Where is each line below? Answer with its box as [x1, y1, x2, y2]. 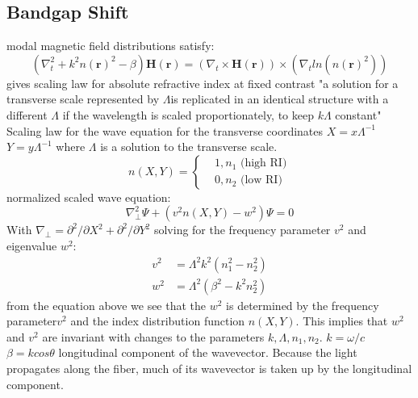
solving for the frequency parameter [153, 221, 331, 238]
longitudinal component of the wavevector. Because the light [58, 344, 357, 361]
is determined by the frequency [226, 296, 379, 313]
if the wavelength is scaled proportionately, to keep [62, 106, 314, 123]
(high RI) [240, 157, 287, 170]
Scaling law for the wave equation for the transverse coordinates [6, 122, 324, 139]
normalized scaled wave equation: [6, 188, 171, 205]
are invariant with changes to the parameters [42, 328, 265, 345]
